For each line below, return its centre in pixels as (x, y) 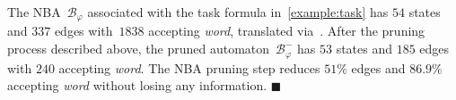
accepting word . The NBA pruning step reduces (189, 67)
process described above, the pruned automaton (139, 49)
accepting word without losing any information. (137, 85)
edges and (378, 67)
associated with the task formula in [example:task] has (238, 12)
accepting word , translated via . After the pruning (287, 31)
